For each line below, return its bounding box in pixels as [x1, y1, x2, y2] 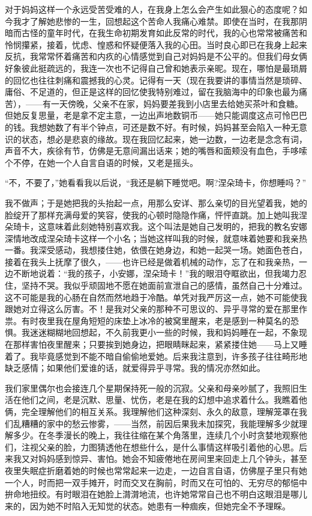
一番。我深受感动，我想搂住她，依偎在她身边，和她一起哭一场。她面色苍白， [5, 244, 307, 256]
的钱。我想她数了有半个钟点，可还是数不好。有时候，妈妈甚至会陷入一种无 [5, 120, 299, 133]
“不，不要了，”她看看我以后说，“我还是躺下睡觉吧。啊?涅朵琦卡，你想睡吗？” [5, 176, 307, 189]
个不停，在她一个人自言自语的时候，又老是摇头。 [5, 156, 198, 168]
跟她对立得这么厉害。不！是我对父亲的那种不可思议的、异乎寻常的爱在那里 [5, 303, 299, 315]
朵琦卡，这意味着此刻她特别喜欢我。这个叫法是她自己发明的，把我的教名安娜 [5, 220, 307, 233]
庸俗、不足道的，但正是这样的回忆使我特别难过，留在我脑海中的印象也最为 [5, 85, 299, 98]
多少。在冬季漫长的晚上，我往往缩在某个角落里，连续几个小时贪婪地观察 [13, 429, 299, 441]
